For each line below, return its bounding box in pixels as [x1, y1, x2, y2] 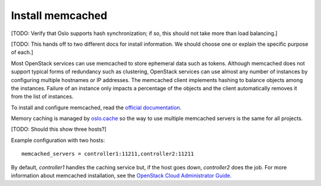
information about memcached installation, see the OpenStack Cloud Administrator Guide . [11, 172, 232, 179]
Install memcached [11, 9, 108, 22]
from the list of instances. [11, 93, 74, 100]
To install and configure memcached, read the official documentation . [11, 104, 182, 111]
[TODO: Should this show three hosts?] [11, 125, 107, 133]
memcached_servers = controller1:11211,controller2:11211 [21, 150, 194, 157]
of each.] [11, 49, 34, 56]
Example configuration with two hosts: [11, 137, 105, 144]
